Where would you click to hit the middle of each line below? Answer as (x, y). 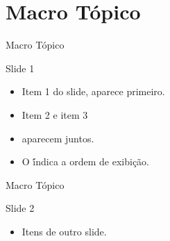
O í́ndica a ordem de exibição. (86, 161)
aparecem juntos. (58, 138)
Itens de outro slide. (64, 231)
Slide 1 (20, 68)
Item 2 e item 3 (55, 114)
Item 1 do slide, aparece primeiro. (93, 91)
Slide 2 (20, 208)
